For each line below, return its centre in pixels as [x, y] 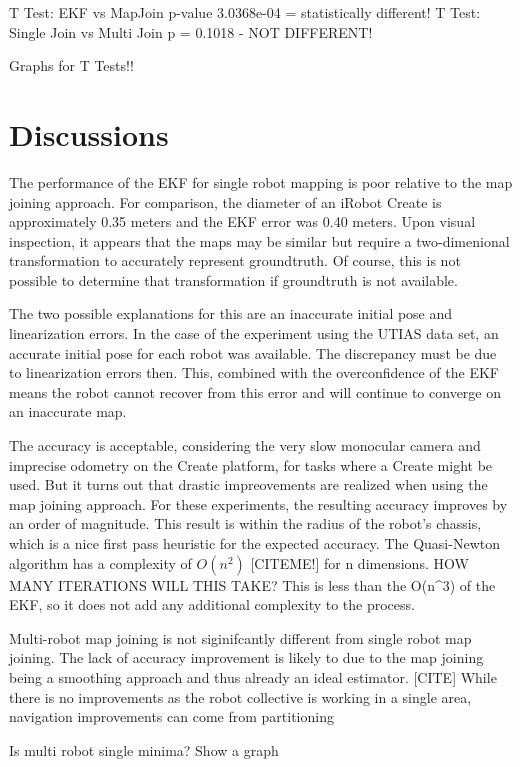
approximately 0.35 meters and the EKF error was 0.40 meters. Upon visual [242, 221]
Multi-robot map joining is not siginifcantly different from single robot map [240, 637]
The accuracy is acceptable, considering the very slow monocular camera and [245, 445]
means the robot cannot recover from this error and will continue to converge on [255, 391]
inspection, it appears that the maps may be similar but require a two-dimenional [259, 240]
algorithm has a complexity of [100, 562]
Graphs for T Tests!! [71, 65]
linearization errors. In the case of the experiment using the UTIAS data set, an [254, 333]
